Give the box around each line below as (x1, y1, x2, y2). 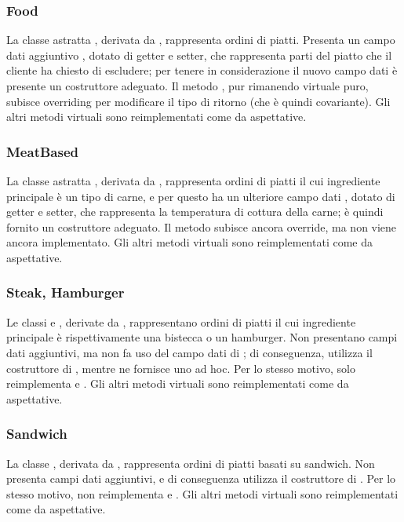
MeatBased (6, 141, 78, 161)
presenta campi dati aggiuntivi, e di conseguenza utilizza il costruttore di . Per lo (6, 470, 396, 487)
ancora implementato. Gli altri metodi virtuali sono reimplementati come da (6, 234, 373, 250)
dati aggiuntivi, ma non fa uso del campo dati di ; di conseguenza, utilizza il (6, 344, 373, 360)
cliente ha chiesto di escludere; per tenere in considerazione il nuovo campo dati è (6, 62, 398, 78)
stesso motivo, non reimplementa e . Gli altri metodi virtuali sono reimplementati (6, 485, 399, 502)
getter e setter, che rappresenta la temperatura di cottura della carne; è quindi (6, 203, 384, 220)
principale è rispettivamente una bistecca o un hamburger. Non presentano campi (6, 329, 398, 345)
